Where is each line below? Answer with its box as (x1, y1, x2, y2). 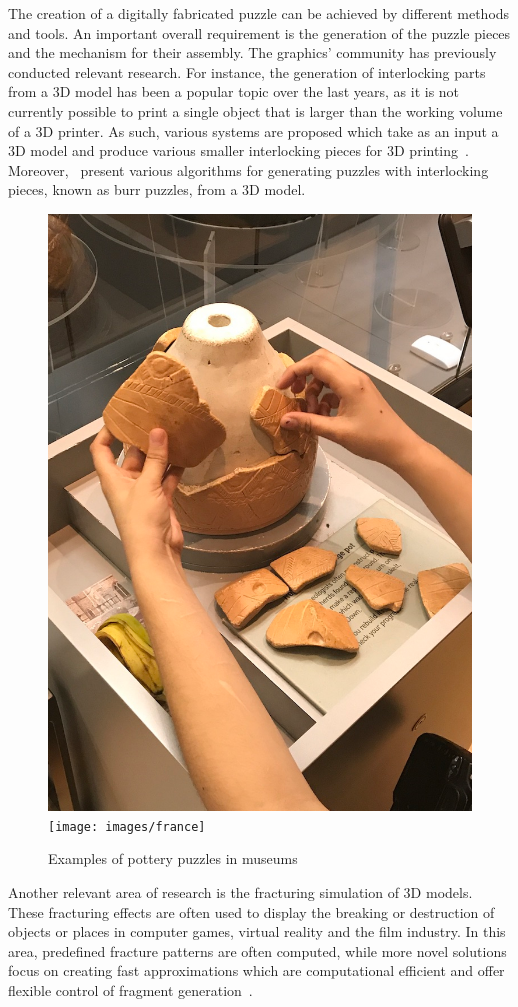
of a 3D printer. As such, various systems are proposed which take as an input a (8, 120, 499, 141)
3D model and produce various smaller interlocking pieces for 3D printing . (8, 140, 469, 161)
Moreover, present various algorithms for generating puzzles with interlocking (8, 159, 489, 180)
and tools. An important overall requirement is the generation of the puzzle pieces (8, 22, 511, 43)
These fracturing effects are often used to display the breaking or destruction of (8, 901, 495, 922)
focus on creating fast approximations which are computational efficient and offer (8, 960, 505, 981)
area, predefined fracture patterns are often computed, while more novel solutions (8, 940, 507, 961)
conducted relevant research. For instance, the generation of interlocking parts (8, 61, 486, 82)
